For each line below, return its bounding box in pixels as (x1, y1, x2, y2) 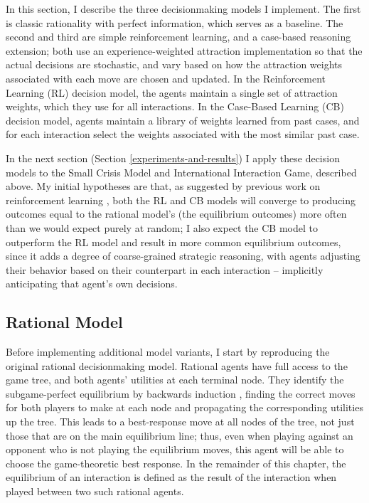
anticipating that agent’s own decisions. (6, 276, 178, 291)
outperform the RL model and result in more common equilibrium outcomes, (6, 234, 341, 249)
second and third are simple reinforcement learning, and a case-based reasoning (6, 29, 351, 44)
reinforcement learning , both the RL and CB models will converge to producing (6, 192, 356, 207)
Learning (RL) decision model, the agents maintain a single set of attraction (6, 85, 338, 100)
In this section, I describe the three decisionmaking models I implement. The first (6, 1, 361, 16)
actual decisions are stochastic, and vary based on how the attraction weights (6, 57, 343, 72)
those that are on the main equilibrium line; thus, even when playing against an (6, 428, 353, 443)
